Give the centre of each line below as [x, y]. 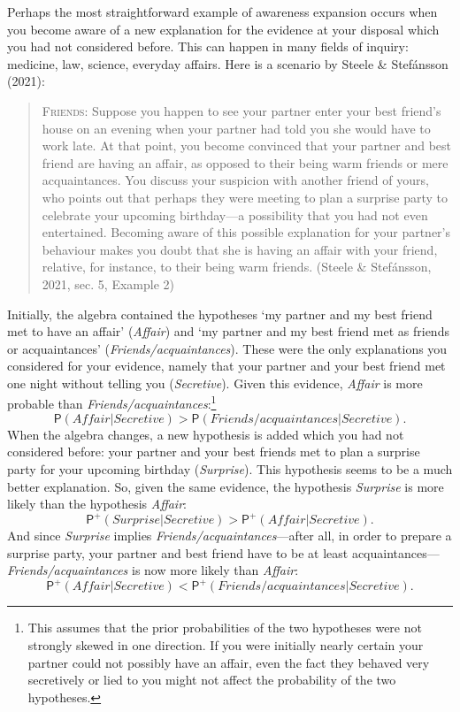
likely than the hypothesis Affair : [97, 504]
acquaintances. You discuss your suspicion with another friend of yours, [235, 180]
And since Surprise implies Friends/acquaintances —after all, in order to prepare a [230, 536]
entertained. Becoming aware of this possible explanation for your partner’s [246, 232]
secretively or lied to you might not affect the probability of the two [212, 680]
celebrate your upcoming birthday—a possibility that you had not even [235, 214]
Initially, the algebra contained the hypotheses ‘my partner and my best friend [220, 314]
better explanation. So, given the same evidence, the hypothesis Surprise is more [226, 486]
